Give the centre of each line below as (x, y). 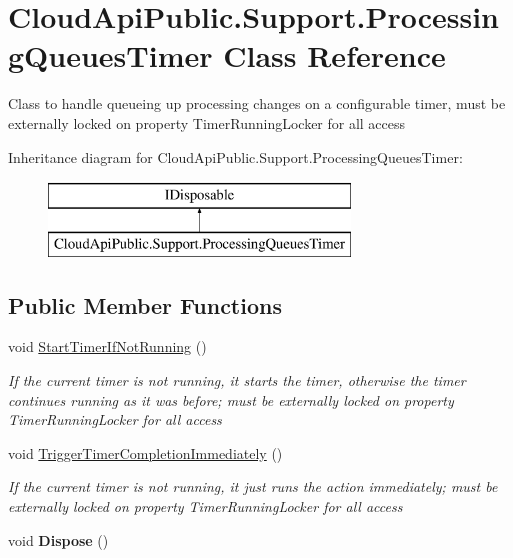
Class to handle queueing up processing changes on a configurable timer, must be (257, 103)
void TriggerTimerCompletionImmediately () (145, 452)
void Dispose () (58, 539)
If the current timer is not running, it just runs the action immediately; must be (253, 486)
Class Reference (334, 55)
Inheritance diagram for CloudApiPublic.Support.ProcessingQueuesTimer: (235, 156)
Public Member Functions (145, 304)
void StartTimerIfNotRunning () (107, 346)
